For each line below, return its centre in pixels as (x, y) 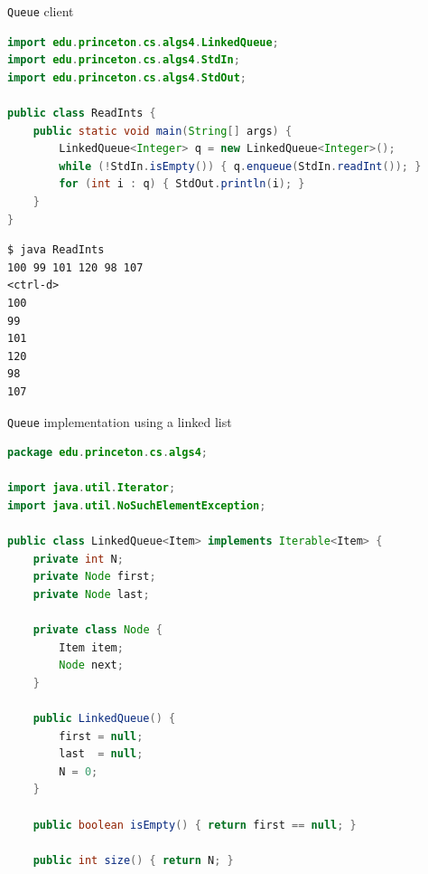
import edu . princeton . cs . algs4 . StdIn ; (124, 60)
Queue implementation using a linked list (120, 421)
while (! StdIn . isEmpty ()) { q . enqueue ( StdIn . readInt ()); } (240, 166)
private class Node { (98, 630)
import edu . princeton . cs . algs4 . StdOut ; (127, 77)
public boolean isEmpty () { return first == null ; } (195, 825)
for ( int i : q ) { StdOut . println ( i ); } (182, 184)
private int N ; (78, 559)
